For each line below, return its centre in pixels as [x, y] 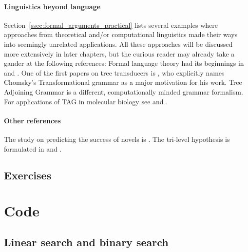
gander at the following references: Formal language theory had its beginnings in [124, 63]
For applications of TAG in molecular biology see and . [86, 101]
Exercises [28, 175]
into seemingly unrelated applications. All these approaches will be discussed [118, 44]
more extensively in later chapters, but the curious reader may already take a [119, 53]
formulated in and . [33, 148]
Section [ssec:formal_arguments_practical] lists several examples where [111, 25]
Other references [32, 120]
